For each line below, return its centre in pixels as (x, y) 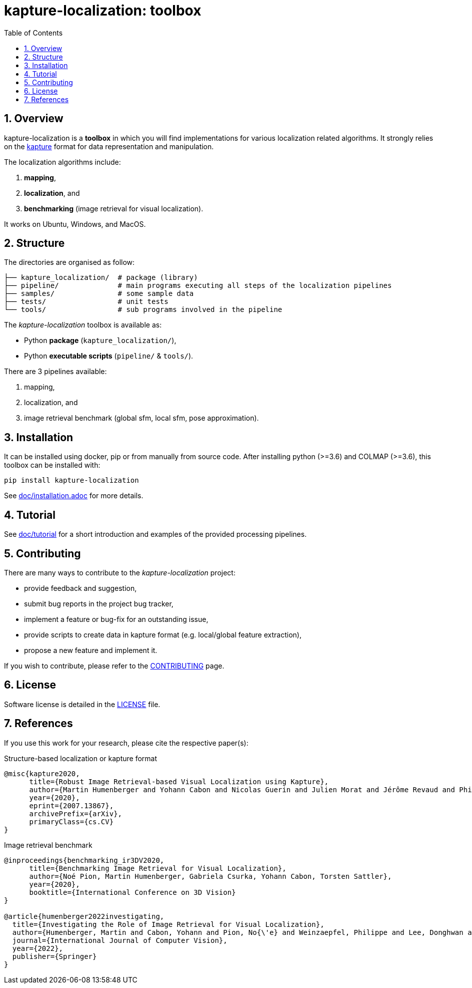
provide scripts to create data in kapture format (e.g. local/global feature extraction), (163, 634)
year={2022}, (38, 948)
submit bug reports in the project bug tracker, (99, 603)
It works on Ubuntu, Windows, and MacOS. (75, 224)
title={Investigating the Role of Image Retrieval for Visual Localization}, (168, 924)
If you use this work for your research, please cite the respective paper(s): (126, 743)
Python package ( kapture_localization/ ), (100, 341)
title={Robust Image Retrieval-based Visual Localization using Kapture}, (179, 781)
